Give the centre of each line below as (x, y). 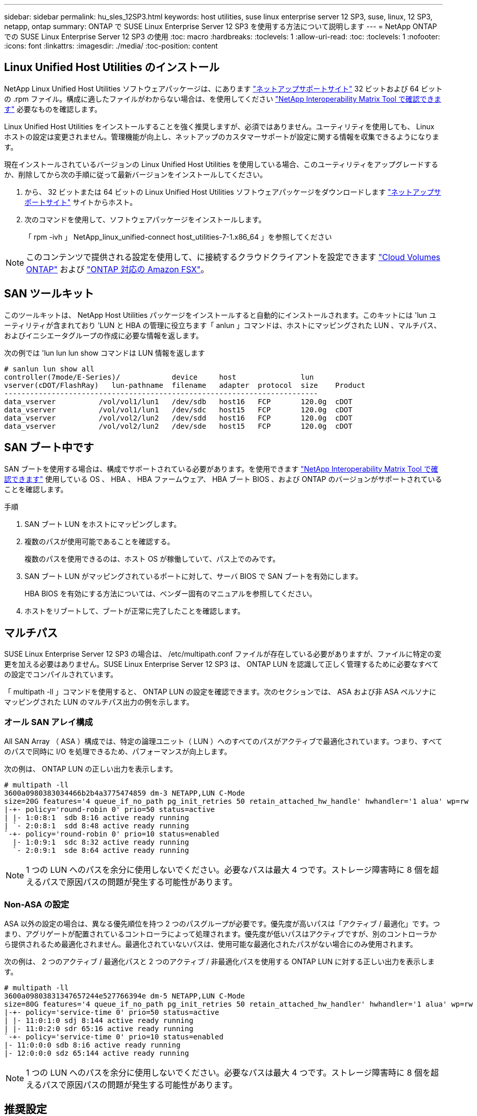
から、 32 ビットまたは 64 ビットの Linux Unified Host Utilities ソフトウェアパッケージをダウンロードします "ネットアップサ (233, 192)
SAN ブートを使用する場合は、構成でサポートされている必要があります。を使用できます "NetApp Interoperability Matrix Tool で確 (221, 469)
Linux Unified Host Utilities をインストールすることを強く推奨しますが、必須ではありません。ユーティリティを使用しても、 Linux (219, 126)
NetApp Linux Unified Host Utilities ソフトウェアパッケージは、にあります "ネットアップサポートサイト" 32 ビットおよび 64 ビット (223, 88)
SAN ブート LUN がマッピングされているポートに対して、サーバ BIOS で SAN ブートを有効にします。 (194, 576)
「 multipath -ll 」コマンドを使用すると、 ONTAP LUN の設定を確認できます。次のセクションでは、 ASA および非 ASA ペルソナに (220, 692)
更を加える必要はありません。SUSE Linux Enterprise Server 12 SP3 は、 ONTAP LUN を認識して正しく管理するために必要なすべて (221, 664)
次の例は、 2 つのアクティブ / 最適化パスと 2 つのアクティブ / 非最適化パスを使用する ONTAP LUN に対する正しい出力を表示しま (219, 961)
